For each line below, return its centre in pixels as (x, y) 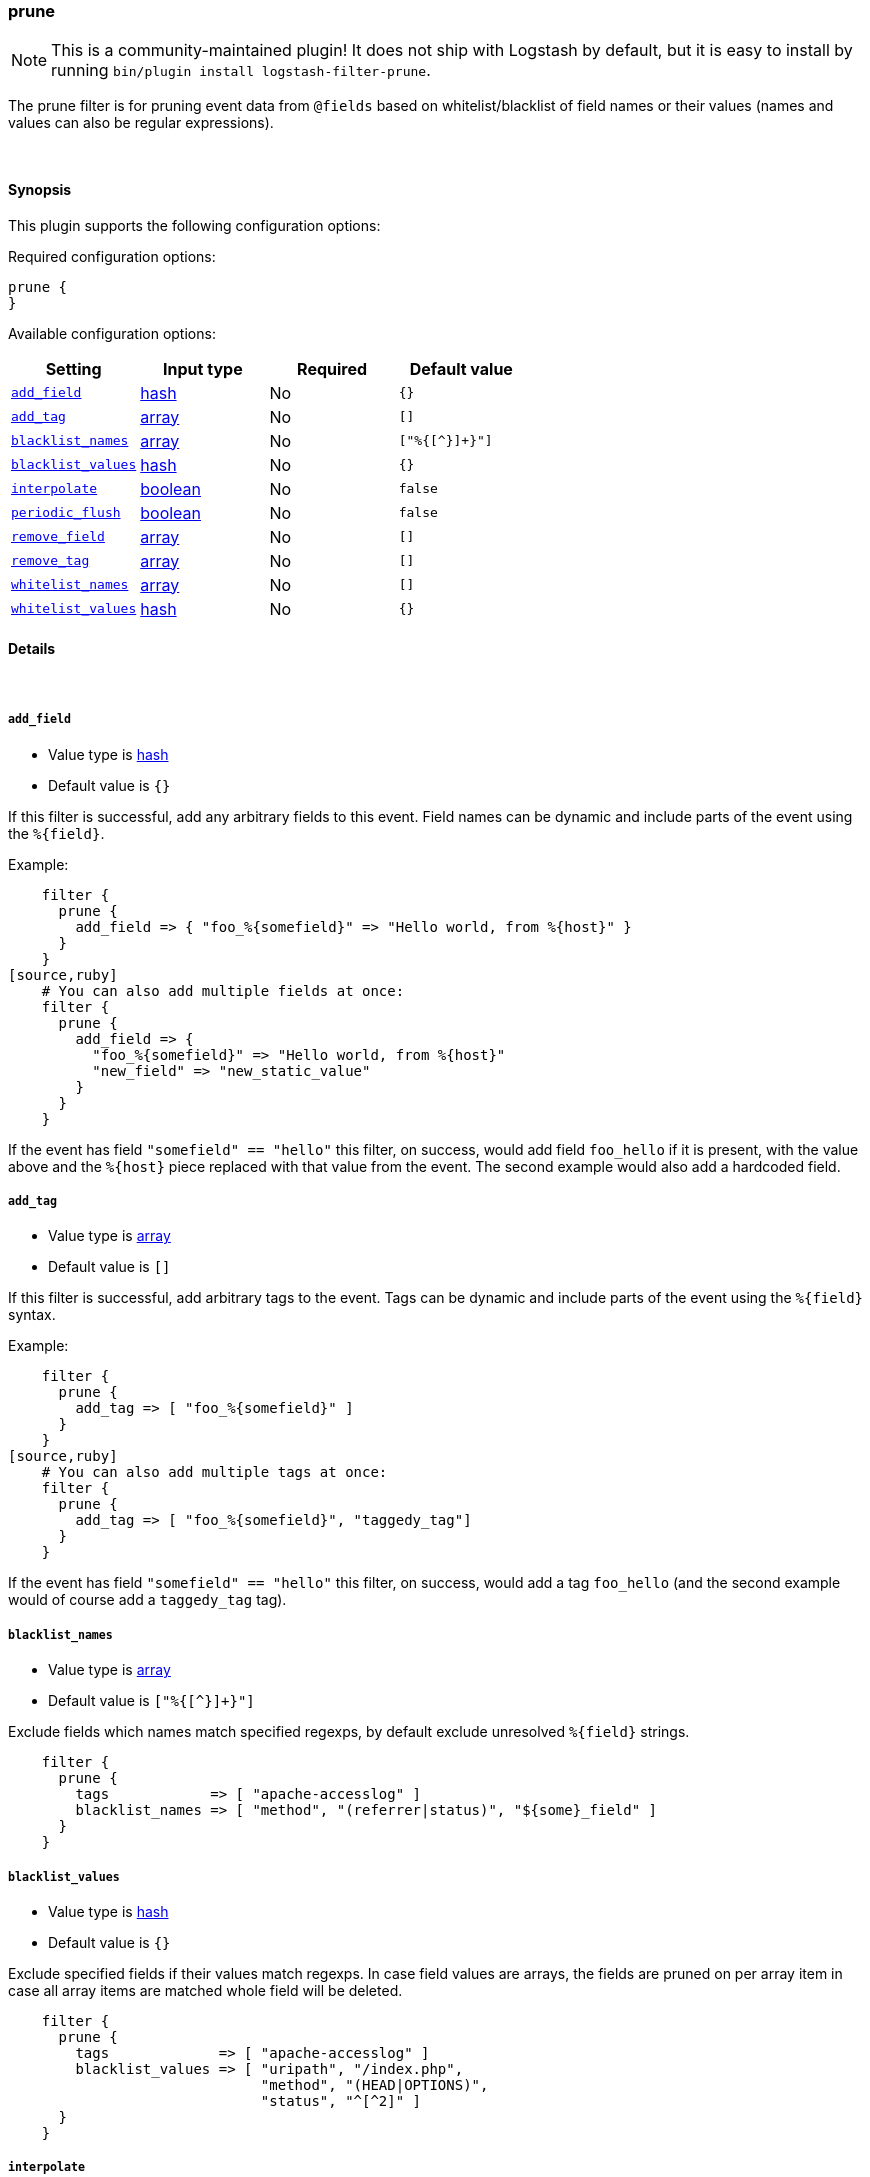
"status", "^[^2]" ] (341, 2100)
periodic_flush (66, 513)
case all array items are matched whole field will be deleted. (205, 1990)
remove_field (58, 537)
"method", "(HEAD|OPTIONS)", (374, 2084)
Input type (203, 368)
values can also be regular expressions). (141, 123)
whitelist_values (74, 609)
